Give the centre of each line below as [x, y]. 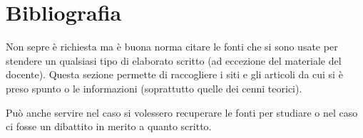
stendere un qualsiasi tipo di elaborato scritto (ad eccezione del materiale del [174, 60]
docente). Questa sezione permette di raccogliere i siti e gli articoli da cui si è [174, 74]
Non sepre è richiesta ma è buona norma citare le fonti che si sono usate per [172, 47]
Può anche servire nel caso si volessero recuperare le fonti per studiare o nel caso [182, 112]
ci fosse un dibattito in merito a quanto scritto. [109, 126]
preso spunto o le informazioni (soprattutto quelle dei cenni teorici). [154, 88]
